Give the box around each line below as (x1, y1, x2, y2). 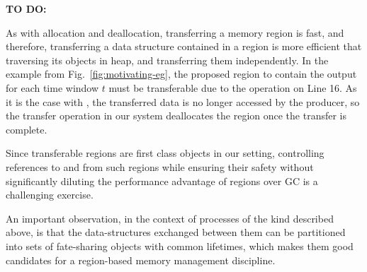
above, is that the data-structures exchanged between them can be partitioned (6, 225, 346, 240)
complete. (6, 122, 47, 136)
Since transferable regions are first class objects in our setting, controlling (6, 146, 324, 160)
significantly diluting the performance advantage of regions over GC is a (6, 173, 318, 188)
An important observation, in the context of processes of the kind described (6, 211, 334, 225)
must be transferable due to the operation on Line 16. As (108, 80, 357, 95)
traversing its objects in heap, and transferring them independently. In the (6, 52, 329, 67)
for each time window (6, 80, 99, 95)
